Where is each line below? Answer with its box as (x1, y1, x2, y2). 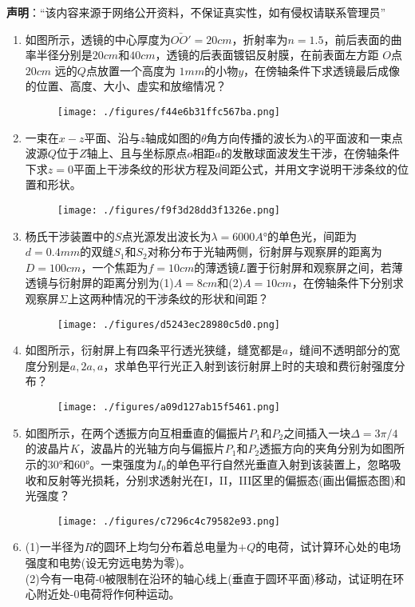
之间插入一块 (283, 424, 351, 441)
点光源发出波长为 (121, 227, 211, 244)
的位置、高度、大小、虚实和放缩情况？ (25, 78, 227, 94)
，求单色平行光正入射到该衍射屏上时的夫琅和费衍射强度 (103, 357, 394, 373)
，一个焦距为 (81, 258, 148, 275)
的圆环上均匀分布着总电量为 (93, 538, 239, 555)
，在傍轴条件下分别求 (291, 274, 404, 291)
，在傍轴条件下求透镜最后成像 (243, 62, 401, 78)
